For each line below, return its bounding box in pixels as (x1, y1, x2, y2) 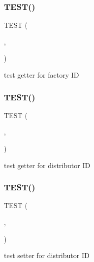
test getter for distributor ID (4, 160, 91, 170)
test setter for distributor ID (4, 250, 90, 261)
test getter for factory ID (4, 70, 79, 80)
